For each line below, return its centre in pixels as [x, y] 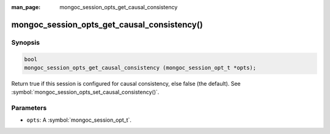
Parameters [29, 108]
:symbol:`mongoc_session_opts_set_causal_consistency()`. [85, 92]
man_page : [26, 7]
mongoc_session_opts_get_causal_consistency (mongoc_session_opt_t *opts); [140, 68]
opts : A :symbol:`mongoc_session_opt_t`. [79, 120]
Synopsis [25, 42]
